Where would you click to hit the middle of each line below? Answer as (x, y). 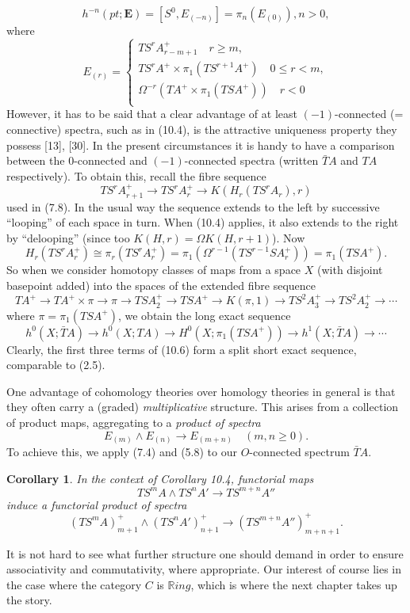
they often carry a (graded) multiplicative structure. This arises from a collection (203, 407)
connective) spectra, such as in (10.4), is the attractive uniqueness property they (202, 129)
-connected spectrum (299, 452)
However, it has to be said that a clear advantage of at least (152, 114)
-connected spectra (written (251, 160)
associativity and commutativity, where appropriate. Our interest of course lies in (204, 569)
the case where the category (74, 584)
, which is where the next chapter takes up (294, 584)
